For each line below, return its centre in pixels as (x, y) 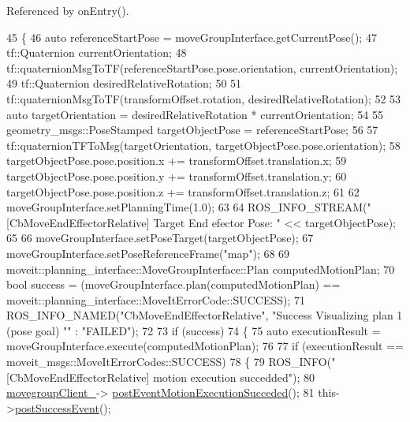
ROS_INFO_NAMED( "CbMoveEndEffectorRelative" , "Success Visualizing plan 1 (205, 315)
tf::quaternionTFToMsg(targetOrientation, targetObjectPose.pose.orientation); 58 (203, 145)
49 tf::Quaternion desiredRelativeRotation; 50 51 (124, 83)
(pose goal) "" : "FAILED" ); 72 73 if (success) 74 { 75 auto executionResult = (194, 330)
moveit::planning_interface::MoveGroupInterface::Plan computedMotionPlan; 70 (201, 269)
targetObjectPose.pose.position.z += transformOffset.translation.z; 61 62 (183, 191)
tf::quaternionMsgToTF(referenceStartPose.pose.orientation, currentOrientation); (202, 67)
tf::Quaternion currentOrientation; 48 (97, 52)
